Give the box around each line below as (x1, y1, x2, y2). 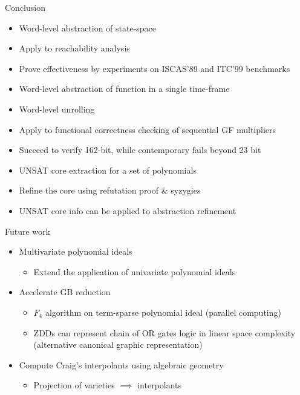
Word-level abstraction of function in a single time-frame (19, 82, 230, 95)
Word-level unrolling (19, 102, 95, 115)
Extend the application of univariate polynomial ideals (33, 265, 236, 278)
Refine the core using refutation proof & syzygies (19, 184, 201, 197)
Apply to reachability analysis (19, 42, 130, 54)
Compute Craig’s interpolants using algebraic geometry (19, 358, 224, 371)
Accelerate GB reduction (19, 286, 111, 298)
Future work (5, 224, 50, 237)
